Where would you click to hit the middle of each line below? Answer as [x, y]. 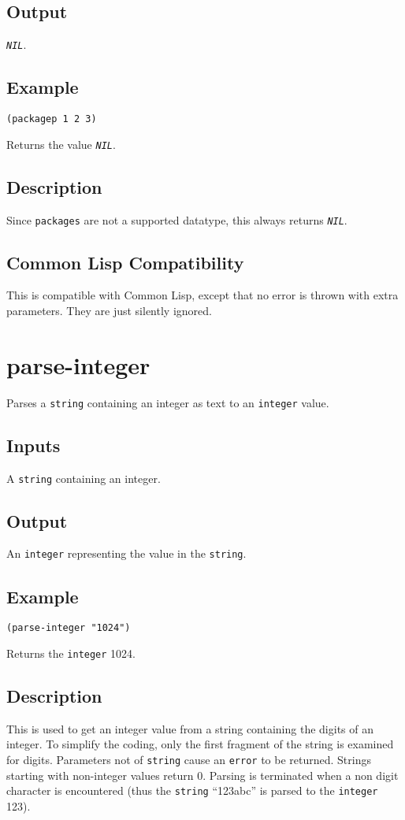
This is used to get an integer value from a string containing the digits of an [190, 728]
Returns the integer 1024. [71, 653]
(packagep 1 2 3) [52, 119]
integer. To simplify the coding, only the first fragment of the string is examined [200, 744]
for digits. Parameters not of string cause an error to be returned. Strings [189, 760]
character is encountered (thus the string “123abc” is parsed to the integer [192, 790]
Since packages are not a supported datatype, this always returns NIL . [177, 219]
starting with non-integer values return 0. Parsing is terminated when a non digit [202, 775]
